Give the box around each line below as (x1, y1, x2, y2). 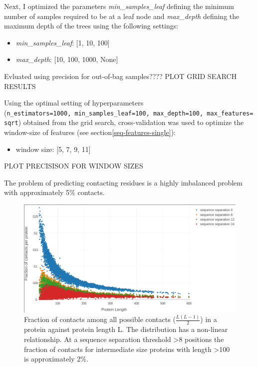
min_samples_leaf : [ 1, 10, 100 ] (15, 37, 110, 47)
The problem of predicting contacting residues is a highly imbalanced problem (4, 177, 243, 187)
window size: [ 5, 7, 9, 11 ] (15, 143, 91, 154)
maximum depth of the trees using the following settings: (4, 20, 179, 31)
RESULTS (4, 80, 36, 91)
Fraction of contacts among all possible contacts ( (24, 314, 176, 324)
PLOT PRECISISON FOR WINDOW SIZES (4, 160, 143, 171)
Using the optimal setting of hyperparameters (4, 97, 144, 108)
